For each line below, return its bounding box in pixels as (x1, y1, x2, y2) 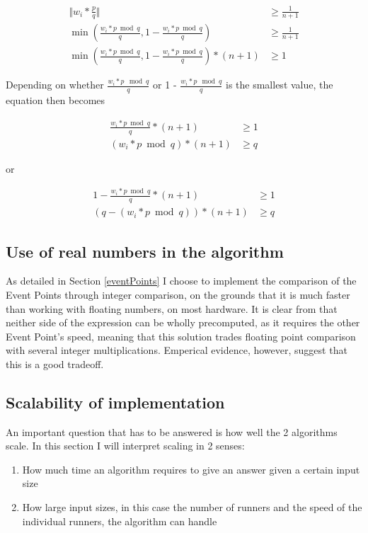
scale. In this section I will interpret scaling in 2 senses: (6, 438, 245, 453)
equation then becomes (6, 93, 105, 108)
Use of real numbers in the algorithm (6, 240, 284, 262)
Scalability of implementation (6, 391, 225, 413)
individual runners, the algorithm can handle (22, 513, 217, 528)
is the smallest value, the (226, 77, 333, 92)
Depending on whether (6, 77, 104, 92)
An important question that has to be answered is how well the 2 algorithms (6, 424, 338, 439)
